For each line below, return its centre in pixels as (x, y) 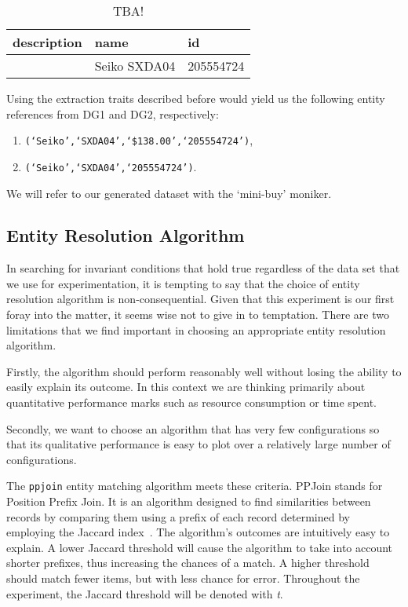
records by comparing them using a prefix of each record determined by (178, 516)
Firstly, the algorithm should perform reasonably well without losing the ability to (204, 371)
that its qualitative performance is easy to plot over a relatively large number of (199, 444)
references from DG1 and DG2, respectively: (113, 113)
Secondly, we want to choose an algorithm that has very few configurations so (193, 428)
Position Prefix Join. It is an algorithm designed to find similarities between (189, 501)
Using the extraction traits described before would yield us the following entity (196, 98)
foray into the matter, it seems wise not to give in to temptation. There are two (198, 314)
